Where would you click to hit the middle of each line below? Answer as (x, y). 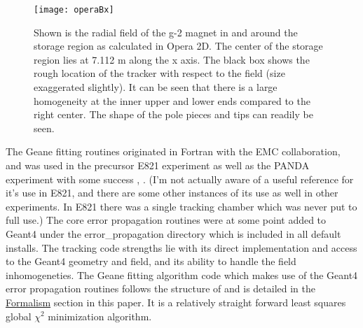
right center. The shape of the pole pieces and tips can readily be (173, 114)
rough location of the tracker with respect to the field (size (159, 73)
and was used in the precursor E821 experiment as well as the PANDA (158, 165)
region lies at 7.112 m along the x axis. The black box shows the (172, 59)
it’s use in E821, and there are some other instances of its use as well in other (172, 193)
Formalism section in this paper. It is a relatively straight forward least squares (176, 302)
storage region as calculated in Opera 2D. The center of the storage (178, 46)
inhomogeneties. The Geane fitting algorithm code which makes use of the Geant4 (182, 274)
